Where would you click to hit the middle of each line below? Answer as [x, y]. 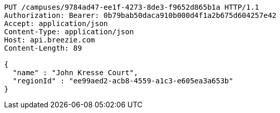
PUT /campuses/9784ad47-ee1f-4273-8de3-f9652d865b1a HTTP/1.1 [132, 7]
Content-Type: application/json [69, 32]
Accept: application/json [56, 24]
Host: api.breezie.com [50, 40]
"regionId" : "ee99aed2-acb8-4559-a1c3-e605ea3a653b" [123, 81]
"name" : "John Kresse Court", [75, 73]
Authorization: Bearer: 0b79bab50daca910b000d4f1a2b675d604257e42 [141, 15]
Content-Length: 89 [43, 48]
